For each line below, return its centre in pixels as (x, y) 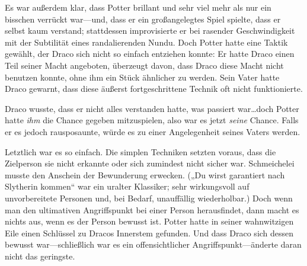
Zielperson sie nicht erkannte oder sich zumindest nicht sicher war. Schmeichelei (150, 163)
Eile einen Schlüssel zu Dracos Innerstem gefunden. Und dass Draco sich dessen (149, 233)
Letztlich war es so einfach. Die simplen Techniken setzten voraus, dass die (140, 151)
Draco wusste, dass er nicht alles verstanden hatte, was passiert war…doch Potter (152, 108)
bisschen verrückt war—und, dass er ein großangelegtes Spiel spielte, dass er (143, 19)
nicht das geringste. (40, 256)
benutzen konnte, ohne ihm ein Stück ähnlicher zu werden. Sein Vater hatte (142, 77)
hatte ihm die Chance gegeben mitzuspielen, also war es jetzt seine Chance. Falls (152, 120)
